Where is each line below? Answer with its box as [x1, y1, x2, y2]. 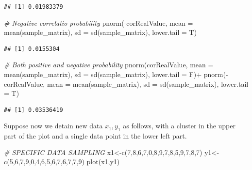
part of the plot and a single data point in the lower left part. [4, 131, 187, 141]
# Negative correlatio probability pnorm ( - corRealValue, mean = [4, 17, 193, 28]
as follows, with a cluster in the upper [123, 121, 235, 131]
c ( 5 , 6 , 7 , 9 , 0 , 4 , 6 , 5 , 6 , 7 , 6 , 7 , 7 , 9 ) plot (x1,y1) [4, 156, 120, 167]
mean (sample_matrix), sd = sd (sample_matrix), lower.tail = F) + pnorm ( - [4, 69, 228, 79]
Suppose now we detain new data [4, 121, 103, 131]
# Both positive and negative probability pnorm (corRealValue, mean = [4, 60, 214, 70]
